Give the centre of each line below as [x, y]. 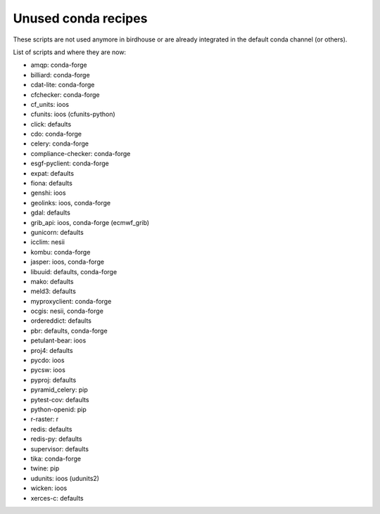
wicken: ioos [49, 488]
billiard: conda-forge [61, 75]
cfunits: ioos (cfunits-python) [73, 114]
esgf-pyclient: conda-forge [70, 163]
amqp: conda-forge [59, 65]
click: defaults [51, 124]
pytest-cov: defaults [60, 399]
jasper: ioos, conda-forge [68, 262]
